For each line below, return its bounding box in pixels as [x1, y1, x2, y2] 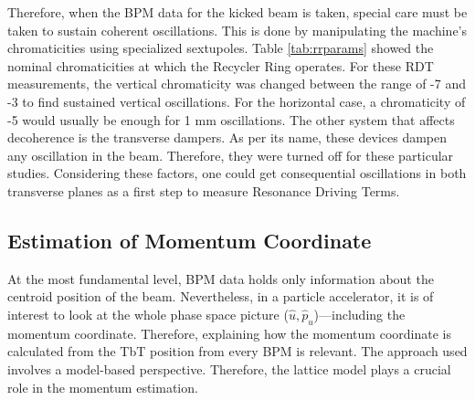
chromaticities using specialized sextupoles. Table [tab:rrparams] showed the [7, 38, 434, 58]
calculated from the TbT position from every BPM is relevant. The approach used [7, 342, 468, 361]
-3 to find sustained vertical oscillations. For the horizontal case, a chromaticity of [7, 91, 466, 111]
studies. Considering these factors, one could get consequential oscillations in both [7, 163, 467, 183]
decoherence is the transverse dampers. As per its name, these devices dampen [7, 128, 448, 147]
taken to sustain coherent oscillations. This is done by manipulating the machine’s [7, 20, 468, 39]
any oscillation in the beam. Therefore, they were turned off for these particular [7, 145, 454, 164]
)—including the [313, 304, 406, 323]
